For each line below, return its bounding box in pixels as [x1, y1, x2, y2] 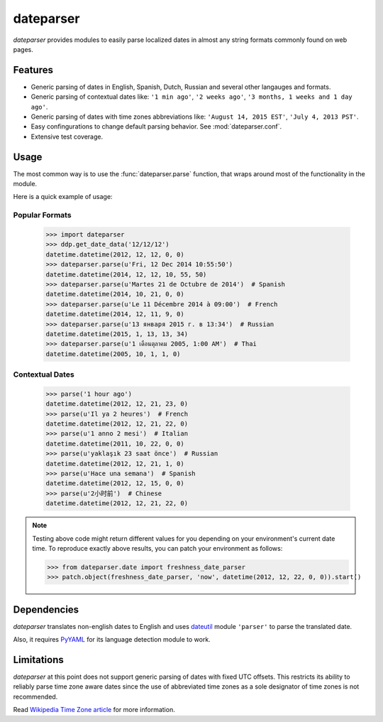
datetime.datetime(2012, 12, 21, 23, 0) [45, 400, 188, 408]
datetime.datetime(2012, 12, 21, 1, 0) [45, 459, 184, 468]
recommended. [13, 692, 58, 701]
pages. [13, 45, 33, 53]
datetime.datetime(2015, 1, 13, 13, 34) [45, 330, 188, 338]
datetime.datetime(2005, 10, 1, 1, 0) [45, 350, 181, 358]
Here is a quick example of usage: [13, 193, 113, 201]
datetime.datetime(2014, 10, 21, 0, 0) [45, 290, 184, 298]
